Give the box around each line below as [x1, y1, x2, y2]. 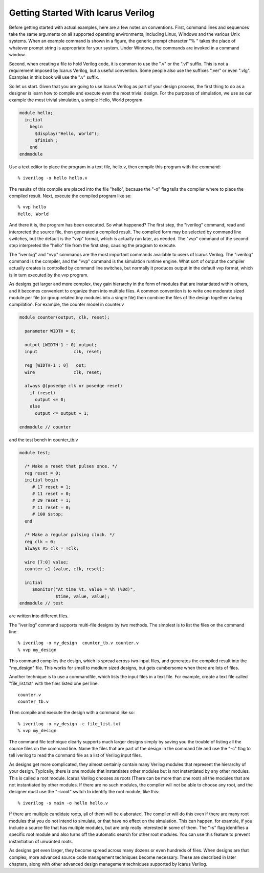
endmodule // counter [19, 424, 71, 430]
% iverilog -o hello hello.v [18, 175, 88, 181]
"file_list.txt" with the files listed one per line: [9, 680, 99, 687]
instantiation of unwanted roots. [9, 838, 73, 844]
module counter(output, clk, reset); [19, 314, 110, 320]
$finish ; [35, 137, 59, 143]
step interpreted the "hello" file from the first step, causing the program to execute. [9, 243, 176, 248]
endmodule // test [19, 601, 64, 606]
